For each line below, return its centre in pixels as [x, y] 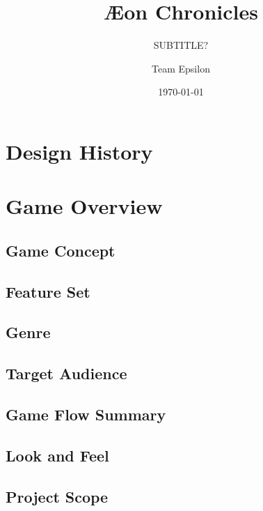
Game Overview [84, 206]
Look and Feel [57, 455]
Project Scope [57, 496]
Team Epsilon [181, 68]
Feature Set [48, 291]
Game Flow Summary [86, 414]
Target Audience [66, 373]
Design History [79, 151]
